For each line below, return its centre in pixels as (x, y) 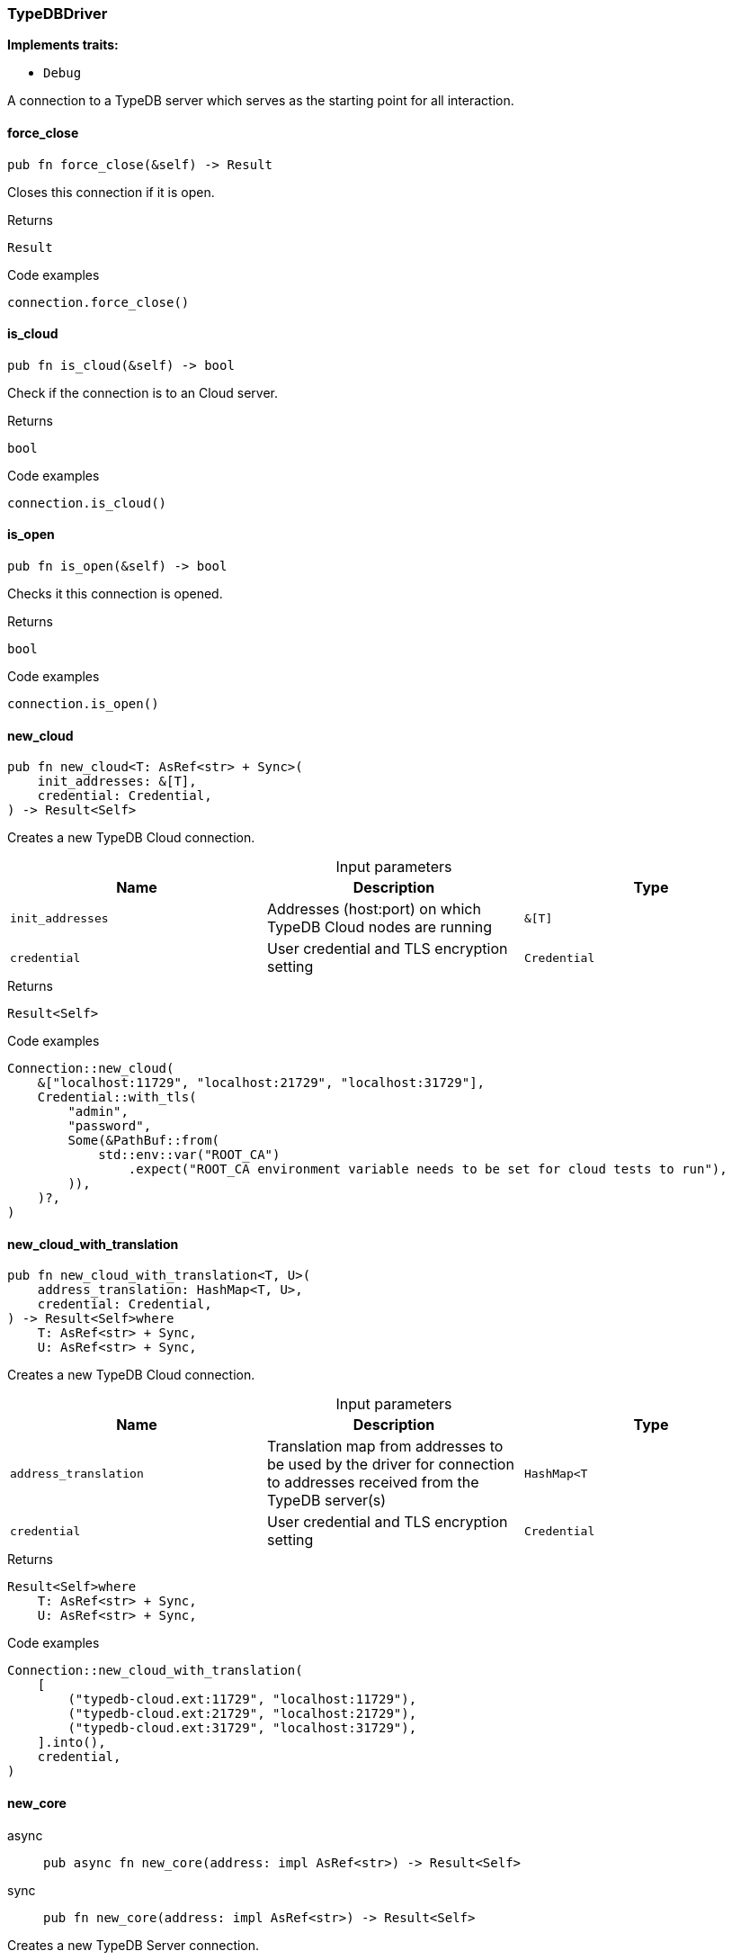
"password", (110, 1126)
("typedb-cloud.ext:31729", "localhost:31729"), (242, 1728)
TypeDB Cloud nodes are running (379, 927)
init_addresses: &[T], (117, 782)
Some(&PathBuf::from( (144, 1141)
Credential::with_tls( (117, 1097)
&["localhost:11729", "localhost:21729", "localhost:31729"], (261, 1083)
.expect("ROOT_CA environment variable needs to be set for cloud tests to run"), (428, 1169)
